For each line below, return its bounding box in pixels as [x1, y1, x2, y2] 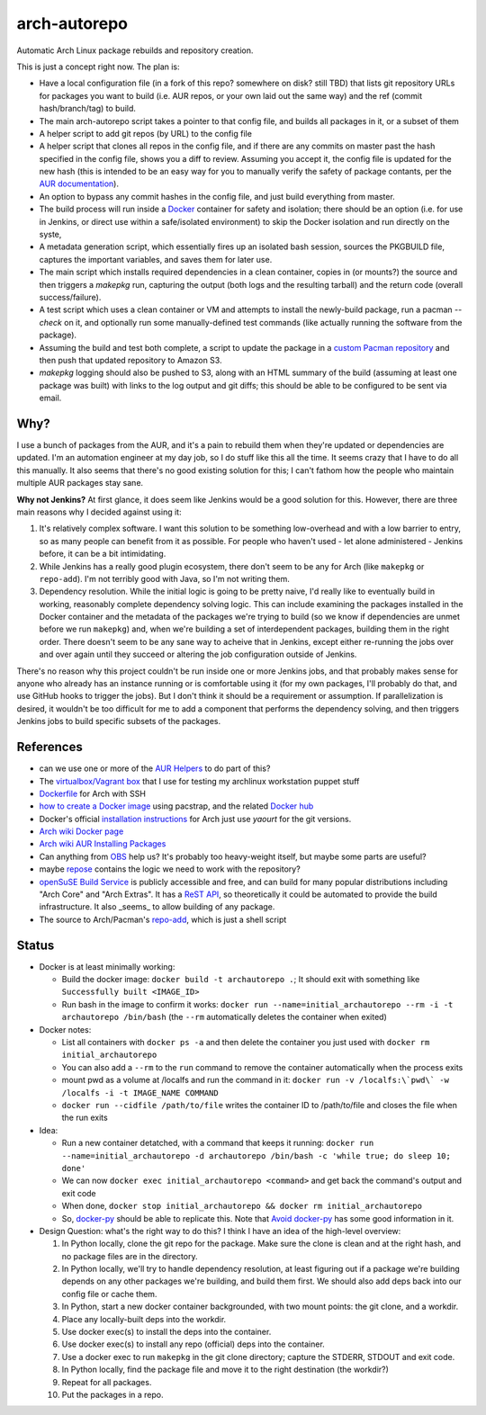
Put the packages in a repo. [61, 1389, 164, 1400]
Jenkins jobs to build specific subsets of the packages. [16, 716, 221, 727]
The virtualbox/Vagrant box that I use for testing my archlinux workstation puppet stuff [39, 775, 360, 786]
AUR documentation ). [39, 178, 119, 189]
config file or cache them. [61, 1288, 157, 1299]
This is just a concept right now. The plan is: [16, 61, 180, 72]
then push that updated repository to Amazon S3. [39, 354, 222, 365]
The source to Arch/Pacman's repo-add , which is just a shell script [39, 914, 287, 925]
